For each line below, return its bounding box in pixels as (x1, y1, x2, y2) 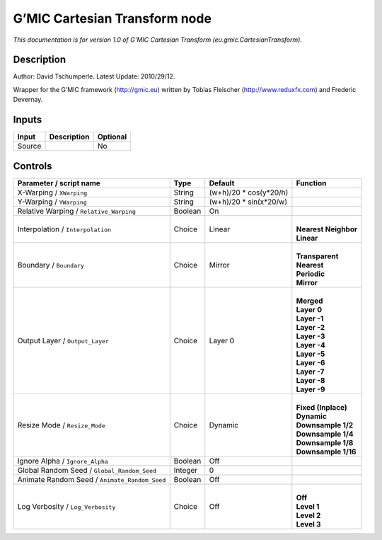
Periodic (296, 269, 325, 279)
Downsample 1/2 (296, 420, 354, 430)
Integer (173, 465, 198, 475)
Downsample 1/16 (296, 447, 357, 456)
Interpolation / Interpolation (17, 224, 112, 234)
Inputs (13, 114, 42, 126)
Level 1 (296, 501, 320, 511)
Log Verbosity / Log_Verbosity (17, 501, 116, 511)
